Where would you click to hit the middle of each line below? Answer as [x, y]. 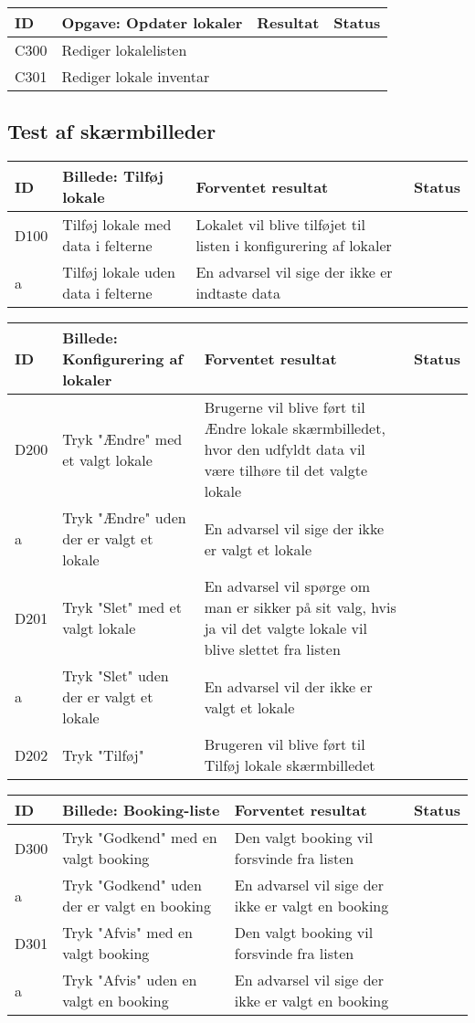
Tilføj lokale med [117, 225]
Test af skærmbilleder [112, 131]
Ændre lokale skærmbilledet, [295, 428]
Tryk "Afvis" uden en [130, 980]
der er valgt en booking [137, 906]
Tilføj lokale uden [119, 272]
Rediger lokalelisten [124, 50]
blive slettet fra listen [272, 649]
